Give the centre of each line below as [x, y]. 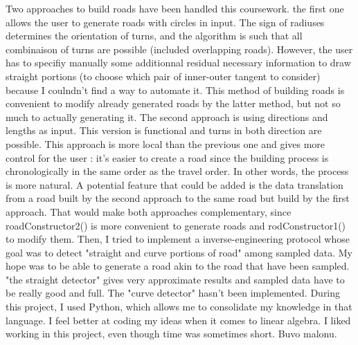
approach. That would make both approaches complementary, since [149, 211]
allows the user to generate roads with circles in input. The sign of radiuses [165, 22]
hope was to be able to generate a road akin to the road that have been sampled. [178, 266]
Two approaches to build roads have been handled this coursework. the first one [175, 8]
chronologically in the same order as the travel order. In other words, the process [177, 171]
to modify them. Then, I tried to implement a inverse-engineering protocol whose [178, 239]
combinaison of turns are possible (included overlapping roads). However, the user [179, 49]
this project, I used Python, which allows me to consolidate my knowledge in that [179, 307]
